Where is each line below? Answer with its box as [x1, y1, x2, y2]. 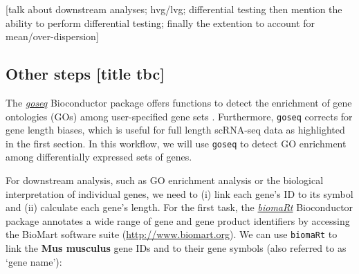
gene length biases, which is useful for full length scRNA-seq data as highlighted [6, 122, 345, 137]
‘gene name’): [6, 254, 62, 268]
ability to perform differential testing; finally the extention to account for [6, 15, 315, 30]
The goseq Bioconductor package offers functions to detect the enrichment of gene [6, 95, 352, 109]
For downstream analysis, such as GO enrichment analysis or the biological [6, 173, 324, 188]
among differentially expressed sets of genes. [6, 149, 192, 164]
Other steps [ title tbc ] [6, 63, 165, 84]
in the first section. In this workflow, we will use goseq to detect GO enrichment [6, 136, 347, 150]
